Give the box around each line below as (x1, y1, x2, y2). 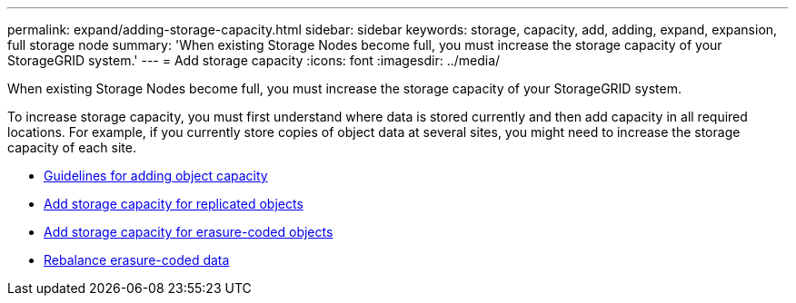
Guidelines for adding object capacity (44, 168, 268, 183)
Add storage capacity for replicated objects (44, 196, 303, 211)
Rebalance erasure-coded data (44, 252, 230, 268)
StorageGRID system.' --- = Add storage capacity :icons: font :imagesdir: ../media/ (7, 53, 501, 68)
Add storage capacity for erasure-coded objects (44, 224, 333, 239)
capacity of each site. (7, 140, 136, 155)
